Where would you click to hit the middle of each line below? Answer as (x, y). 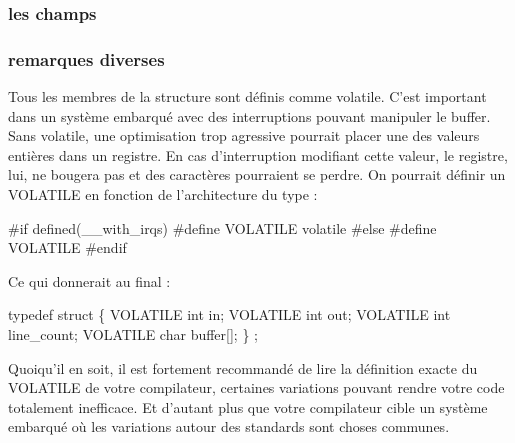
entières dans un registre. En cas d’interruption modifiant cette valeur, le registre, (258, 154)
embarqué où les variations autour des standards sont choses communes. (229, 426)
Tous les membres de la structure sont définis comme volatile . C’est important (247, 96)
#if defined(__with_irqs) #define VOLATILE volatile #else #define (222, 227)
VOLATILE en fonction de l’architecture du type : (163, 194)
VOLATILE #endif (67, 247)
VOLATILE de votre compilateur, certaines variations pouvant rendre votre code (256, 387)
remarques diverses (86, 58)
